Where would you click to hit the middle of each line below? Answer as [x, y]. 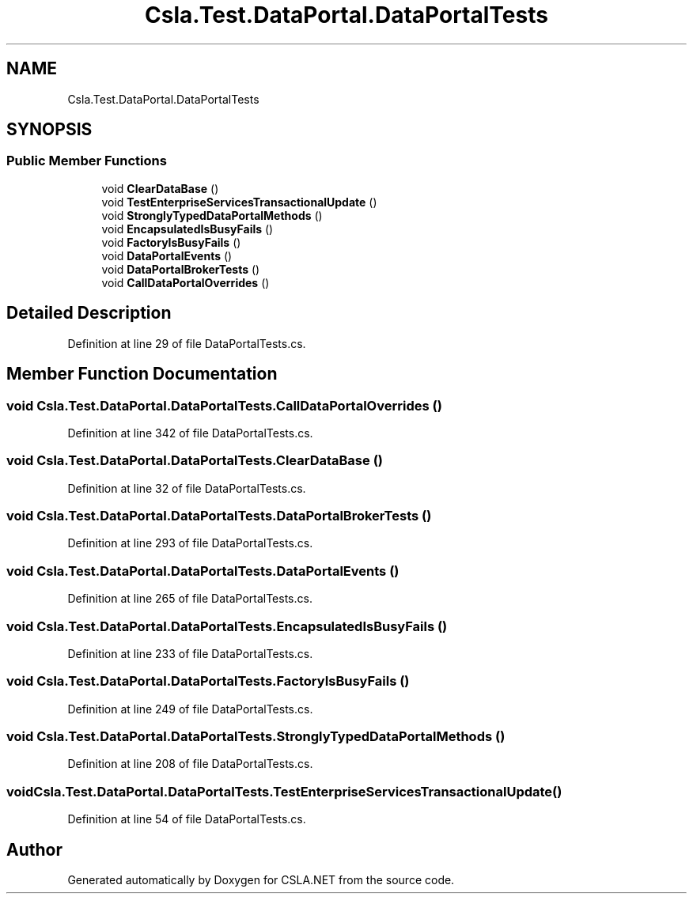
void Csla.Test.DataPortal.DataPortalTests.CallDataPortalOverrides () [224, 405]
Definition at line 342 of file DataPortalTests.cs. [190, 433]
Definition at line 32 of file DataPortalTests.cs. [187, 488]
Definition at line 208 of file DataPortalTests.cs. [190, 764]
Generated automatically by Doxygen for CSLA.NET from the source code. [261, 879]
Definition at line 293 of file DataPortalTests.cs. [190, 543]
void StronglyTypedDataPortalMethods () [212, 215]
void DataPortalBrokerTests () [181, 269]
